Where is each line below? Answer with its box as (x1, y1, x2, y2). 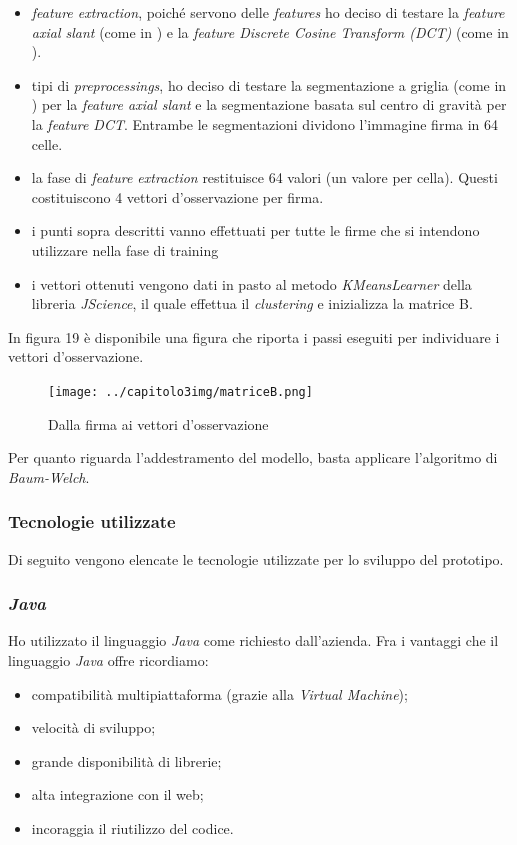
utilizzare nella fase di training (31, 239, 219, 260)
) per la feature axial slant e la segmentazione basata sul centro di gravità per (31, 94, 507, 115)
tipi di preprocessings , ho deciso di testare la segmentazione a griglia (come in (31, 74, 507, 95)
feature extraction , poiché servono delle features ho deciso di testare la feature (31, 2, 505, 22)
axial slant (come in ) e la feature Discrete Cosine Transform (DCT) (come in (31, 21, 509, 42)
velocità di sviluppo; (31, 717, 156, 738)
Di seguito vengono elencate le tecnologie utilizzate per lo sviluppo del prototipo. (8, 548, 504, 569)
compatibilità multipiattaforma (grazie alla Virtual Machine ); (31, 683, 408, 704)
